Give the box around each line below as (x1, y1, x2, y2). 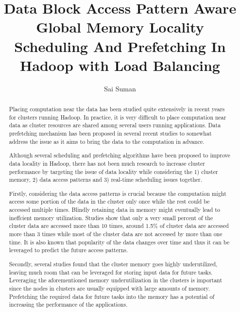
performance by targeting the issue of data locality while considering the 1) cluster (9, 167, 218, 175)
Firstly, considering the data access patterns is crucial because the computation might (9, 189, 226, 197)
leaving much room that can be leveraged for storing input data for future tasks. (9, 268, 213, 276)
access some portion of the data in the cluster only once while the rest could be (9, 197, 210, 206)
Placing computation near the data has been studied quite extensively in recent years (9, 105, 225, 113)
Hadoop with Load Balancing (20, 55, 220, 75)
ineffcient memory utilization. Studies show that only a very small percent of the (9, 213, 213, 222)
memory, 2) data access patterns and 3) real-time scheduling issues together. (9, 175, 203, 184)
